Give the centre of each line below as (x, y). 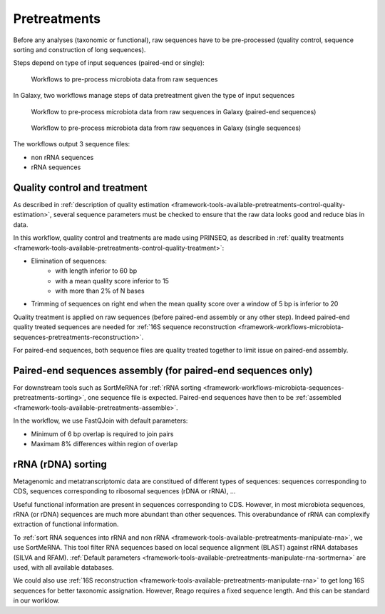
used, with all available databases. (63, 567)
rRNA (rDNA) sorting (60, 464)
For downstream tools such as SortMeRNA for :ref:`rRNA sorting (107, 387)
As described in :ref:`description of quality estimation (91, 204)
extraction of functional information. (66, 524)
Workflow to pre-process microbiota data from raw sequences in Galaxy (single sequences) (166, 128)
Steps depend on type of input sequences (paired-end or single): (109, 63)
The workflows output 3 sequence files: (72, 144)
